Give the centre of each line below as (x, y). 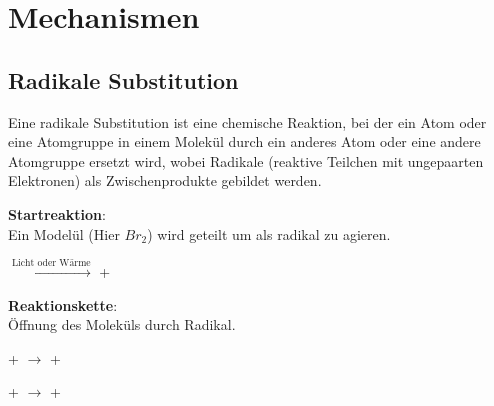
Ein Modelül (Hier (64, 233)
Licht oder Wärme (51, 263)
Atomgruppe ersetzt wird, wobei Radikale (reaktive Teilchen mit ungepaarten (246, 160)
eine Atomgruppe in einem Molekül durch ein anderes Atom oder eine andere (244, 141)
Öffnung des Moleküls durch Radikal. (122, 324)
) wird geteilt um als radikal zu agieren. (269, 233)
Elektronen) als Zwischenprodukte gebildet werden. (165, 180)
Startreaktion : (57, 213)
